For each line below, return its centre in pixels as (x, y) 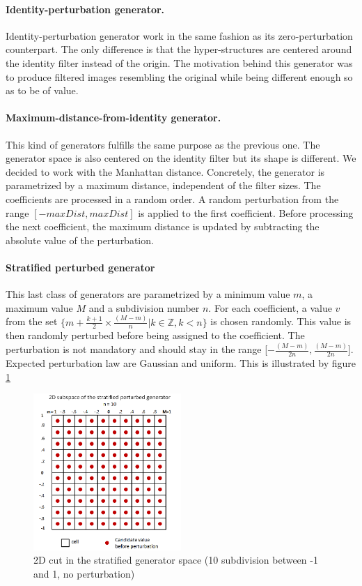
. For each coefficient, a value (270, 307)
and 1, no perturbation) (84, 573)
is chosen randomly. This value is (281, 321)
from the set (32, 321)
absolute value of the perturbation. (80, 240)
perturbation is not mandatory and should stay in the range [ (137, 349)
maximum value (39, 307)
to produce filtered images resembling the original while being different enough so (179, 76)
